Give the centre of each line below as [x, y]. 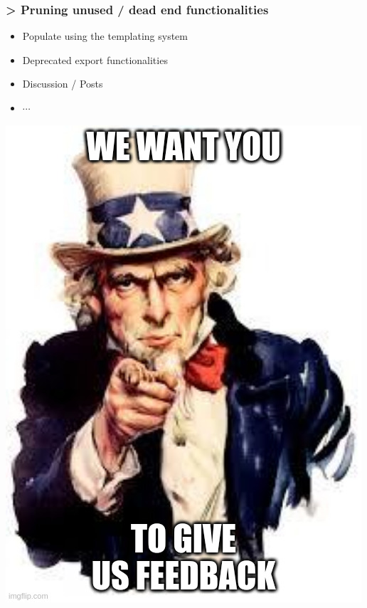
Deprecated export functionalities [95, 59]
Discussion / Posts [63, 84]
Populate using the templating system [105, 36]
